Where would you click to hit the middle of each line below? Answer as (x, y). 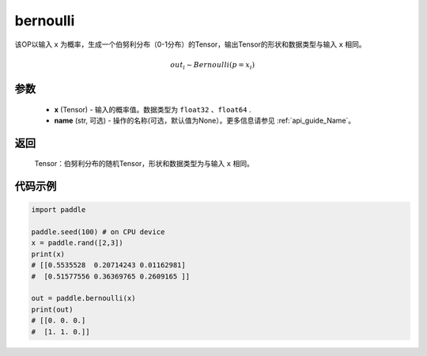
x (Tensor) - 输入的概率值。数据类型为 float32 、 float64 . (153, 109)
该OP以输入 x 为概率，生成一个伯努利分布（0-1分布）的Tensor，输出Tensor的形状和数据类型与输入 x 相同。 (191, 44)
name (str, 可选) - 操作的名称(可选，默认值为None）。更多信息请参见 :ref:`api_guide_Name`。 (205, 120)
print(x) (48, 254)
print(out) (52, 309)
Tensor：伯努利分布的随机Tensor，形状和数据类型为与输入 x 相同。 (144, 164)
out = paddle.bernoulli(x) (83, 298)
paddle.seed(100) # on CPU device (98, 232)
